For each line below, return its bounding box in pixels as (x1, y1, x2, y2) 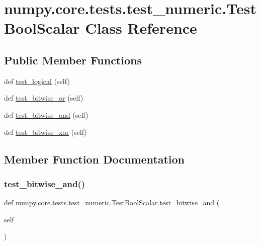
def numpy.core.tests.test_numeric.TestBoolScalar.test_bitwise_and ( (4, 197, 220, 208)
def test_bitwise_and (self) (4, 109, 89, 120)
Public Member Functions (4, 52, 142, 67)
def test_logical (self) (4, 75, 70, 86)
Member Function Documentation (4, 151, 185, 167)
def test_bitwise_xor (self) (4, 126, 87, 137)
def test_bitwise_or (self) (4, 93, 83, 103)
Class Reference (85, 18, 197, 38)
